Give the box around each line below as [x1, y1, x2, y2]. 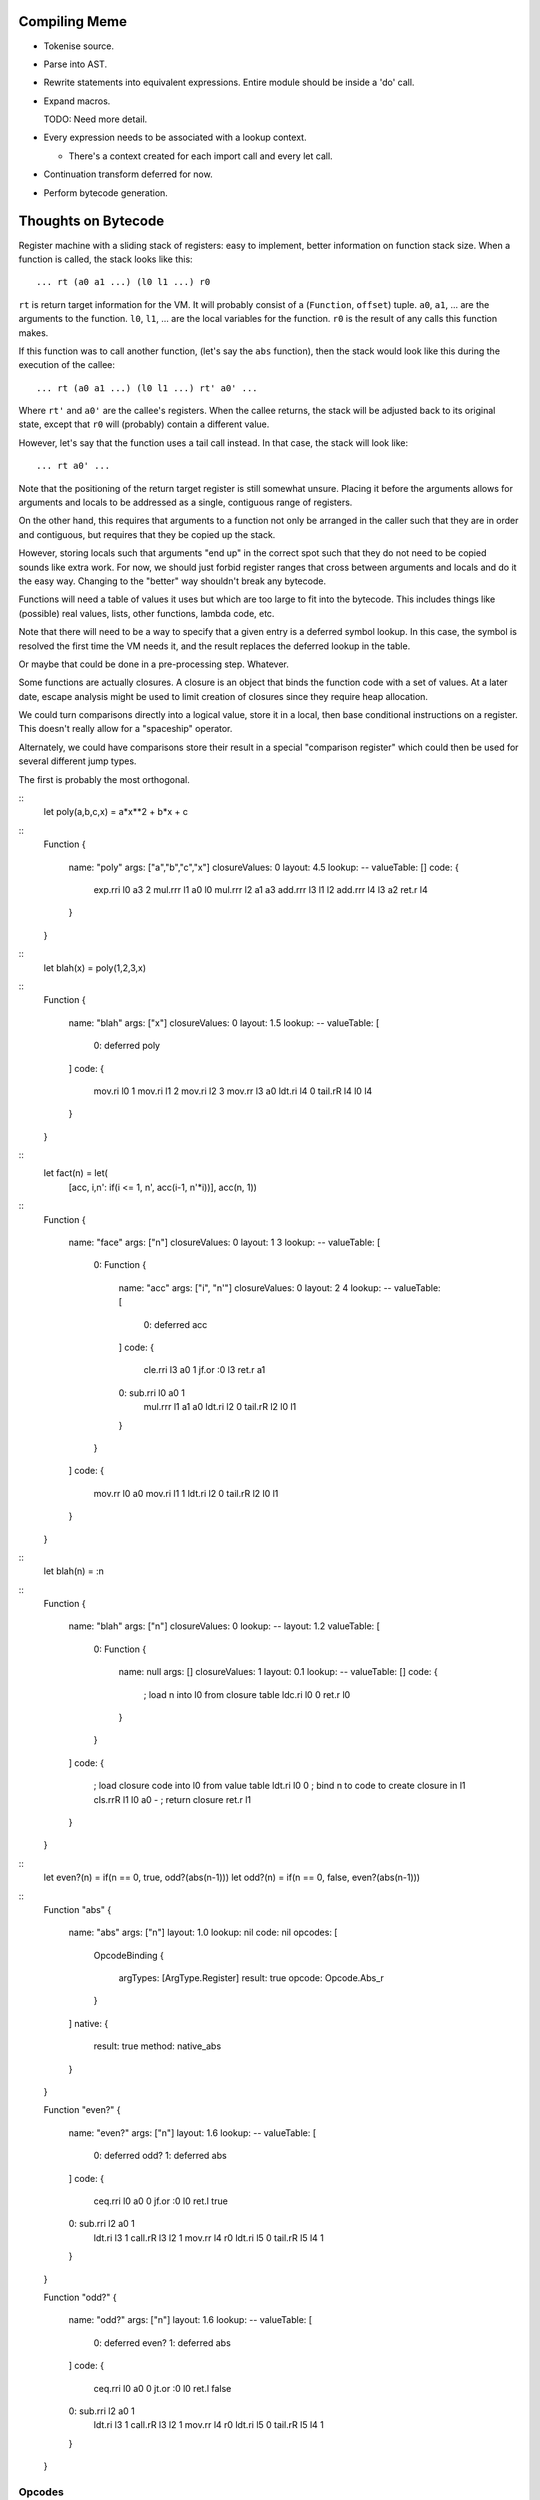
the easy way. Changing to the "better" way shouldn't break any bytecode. [18, 575, 327, 587]
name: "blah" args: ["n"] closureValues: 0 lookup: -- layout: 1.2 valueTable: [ [68, 1620, 380, 1632]
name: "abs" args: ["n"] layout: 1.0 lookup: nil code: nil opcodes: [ [68, 1926, 338, 1939]
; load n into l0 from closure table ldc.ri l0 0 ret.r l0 [143, 1688, 351, 1700]
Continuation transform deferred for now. [43, 168, 214, 180]
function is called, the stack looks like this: [18, 253, 194, 265]
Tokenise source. [43, 40, 115, 52]
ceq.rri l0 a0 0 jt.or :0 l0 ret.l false [93, 2382, 232, 2394]
